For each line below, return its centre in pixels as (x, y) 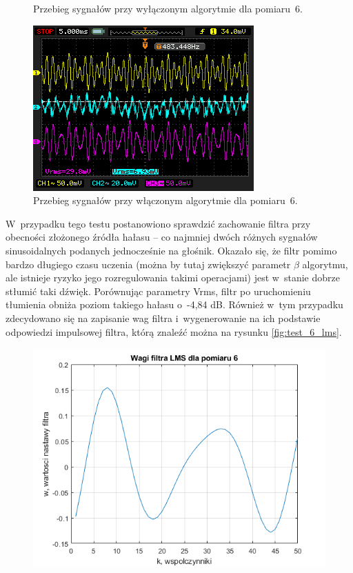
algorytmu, (325, 264)
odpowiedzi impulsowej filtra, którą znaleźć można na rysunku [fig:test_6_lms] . (174, 331)
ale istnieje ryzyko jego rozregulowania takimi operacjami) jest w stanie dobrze (173, 278)
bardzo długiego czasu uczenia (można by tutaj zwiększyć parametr (148, 264)
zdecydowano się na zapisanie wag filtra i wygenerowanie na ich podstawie (163, 318)
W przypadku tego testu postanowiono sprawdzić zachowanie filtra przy (158, 223)
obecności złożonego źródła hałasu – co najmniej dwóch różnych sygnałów (162, 237)
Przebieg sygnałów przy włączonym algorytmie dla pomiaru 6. (165, 200)
